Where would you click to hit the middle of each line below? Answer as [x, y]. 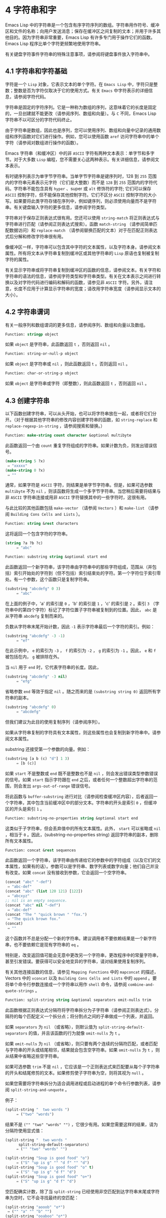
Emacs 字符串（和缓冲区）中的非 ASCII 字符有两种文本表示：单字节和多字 [80, 153]
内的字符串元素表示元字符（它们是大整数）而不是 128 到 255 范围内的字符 [79, 182]
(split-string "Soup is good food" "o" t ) [49, 1167]
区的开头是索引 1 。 [25, 809]
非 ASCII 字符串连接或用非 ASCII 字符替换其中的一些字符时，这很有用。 [77, 497]
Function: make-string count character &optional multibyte [68, 435]
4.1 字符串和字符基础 [36, 71]
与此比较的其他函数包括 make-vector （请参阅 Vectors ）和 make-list [75, 508]
